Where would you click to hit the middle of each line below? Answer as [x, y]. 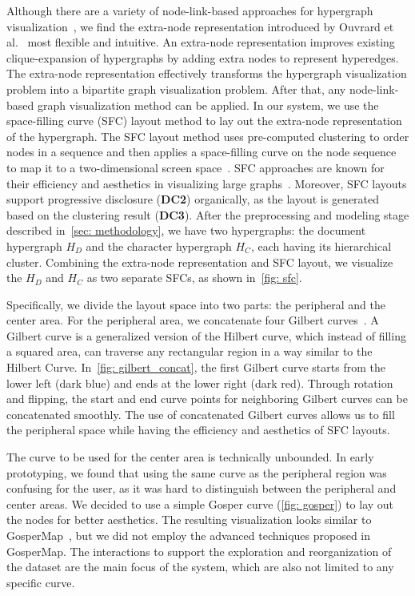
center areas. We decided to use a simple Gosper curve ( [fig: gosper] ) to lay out [200, 503]
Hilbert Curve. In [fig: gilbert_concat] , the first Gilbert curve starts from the [196, 367]
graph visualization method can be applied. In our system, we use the [208, 105]
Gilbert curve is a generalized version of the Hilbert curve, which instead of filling [206, 335]
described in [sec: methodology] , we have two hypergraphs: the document [186, 230]
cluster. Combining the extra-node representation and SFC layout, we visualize [200, 262]
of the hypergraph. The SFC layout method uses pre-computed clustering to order [208, 136]
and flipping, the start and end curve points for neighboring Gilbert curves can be [207, 399]
